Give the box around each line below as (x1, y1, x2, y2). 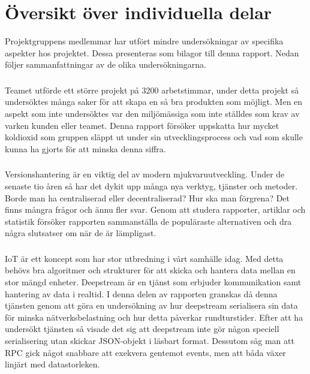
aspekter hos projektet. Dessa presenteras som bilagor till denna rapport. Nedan (5, 46, 299, 59)
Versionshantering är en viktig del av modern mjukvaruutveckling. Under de (5, 168, 285, 180)
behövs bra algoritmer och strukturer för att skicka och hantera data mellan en (5, 264, 296, 276)
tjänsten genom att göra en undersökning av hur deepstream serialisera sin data (5, 299, 298, 312)
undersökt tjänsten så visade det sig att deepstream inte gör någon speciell (5, 322, 279, 335)
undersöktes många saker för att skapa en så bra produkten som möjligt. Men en (5, 95, 303, 108)
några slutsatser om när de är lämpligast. (5, 227, 156, 239)
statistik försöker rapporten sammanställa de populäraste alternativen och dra (5, 215, 292, 227)
